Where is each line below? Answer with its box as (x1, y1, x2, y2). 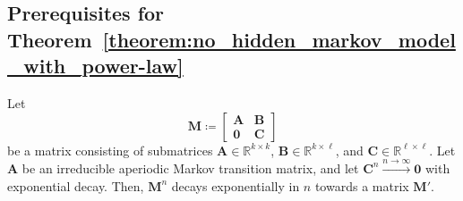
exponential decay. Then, (7, 176, 144, 195)
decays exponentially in (171, 176, 300, 195)
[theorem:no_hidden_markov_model (102, 25, 456, 53)
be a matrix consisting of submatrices (7, 140, 213, 159)
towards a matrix (314, 176, 409, 195)
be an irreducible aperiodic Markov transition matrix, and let (21, 158, 359, 177)
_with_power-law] (7, 52, 184, 80)
